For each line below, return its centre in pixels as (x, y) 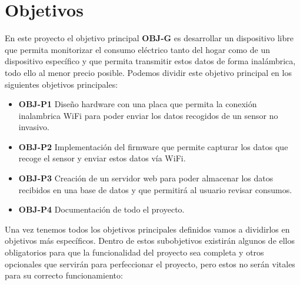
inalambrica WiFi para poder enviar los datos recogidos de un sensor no (148, 115)
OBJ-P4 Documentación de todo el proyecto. (101, 209)
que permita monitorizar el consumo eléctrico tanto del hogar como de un (137, 49)
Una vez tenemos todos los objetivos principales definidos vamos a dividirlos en (147, 229)
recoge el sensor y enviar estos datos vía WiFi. (102, 158)
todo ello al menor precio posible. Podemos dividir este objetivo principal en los (148, 72)
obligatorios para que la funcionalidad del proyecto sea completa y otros (134, 252)
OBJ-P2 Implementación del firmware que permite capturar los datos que (153, 146)
